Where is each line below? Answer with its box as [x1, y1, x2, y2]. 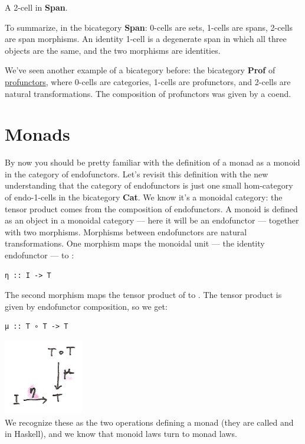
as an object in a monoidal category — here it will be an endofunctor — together [5, 214, 299, 226]
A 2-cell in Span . [5, 1, 68, 13]
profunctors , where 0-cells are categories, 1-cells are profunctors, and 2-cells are [5, 75, 291, 87]
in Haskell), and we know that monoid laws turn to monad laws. [5, 427, 237, 440]
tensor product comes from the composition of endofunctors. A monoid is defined [5, 202, 298, 215]
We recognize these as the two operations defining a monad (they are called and [5, 416, 294, 428]
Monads [5, 122, 70, 146]
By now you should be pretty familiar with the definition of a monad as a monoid [5, 156, 300, 168]
